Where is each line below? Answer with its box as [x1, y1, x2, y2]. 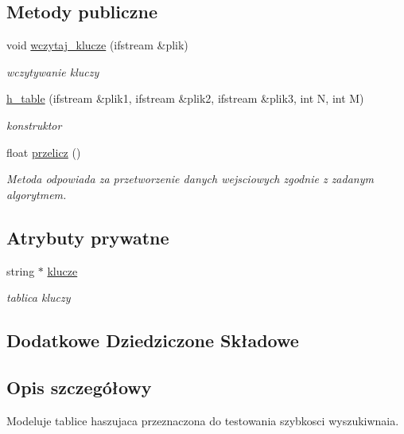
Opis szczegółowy [6, 374, 152, 399]
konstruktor [6, 116, 62, 133]
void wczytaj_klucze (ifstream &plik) [6, 37, 188, 53]
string [6, 262, 35, 279]
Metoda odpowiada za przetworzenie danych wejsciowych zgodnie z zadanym [6, 170, 374, 187]
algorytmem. [6, 186, 67, 202]
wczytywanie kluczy [6, 63, 99, 80]
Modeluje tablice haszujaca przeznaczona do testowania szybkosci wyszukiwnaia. [6, 412, 399, 428]
